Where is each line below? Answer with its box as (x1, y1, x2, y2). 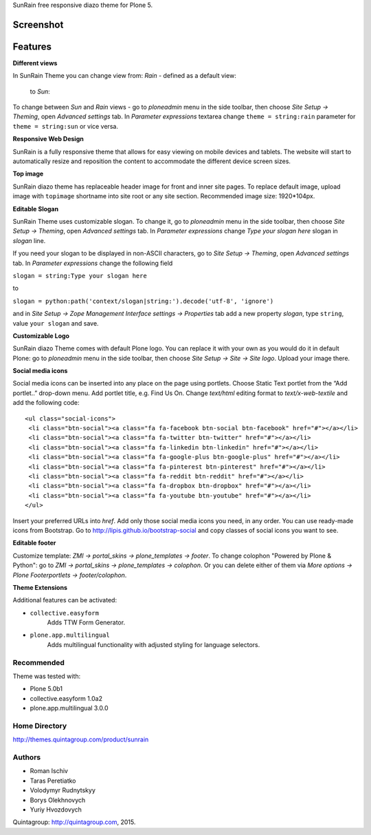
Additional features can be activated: (12, 596, 117, 604)
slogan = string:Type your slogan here (12, 272, 147, 279)
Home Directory (12, 721, 67, 730)
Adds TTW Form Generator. (47, 618, 126, 626)
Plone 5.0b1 (30, 685, 63, 693)
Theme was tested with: (12, 672, 81, 680)
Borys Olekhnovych (30, 796, 86, 804)
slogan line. (12, 236, 46, 244)
